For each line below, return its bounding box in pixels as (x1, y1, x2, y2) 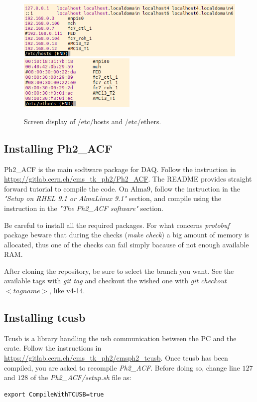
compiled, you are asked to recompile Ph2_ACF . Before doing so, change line (4, 362, 240, 373)
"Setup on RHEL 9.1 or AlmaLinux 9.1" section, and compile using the (4, 193, 222, 203)
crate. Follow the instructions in (4, 343, 102, 353)
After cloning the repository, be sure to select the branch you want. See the (4, 265, 234, 276)
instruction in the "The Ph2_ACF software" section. (4, 202, 163, 213)
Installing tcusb (4, 310, 86, 325)
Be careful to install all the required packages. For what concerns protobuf (4, 219, 230, 230)
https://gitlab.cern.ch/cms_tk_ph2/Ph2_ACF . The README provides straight (4, 174, 252, 184)
